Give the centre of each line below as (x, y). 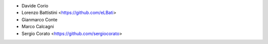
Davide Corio (35, 6)
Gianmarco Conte (39, 19)
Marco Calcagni (38, 27)
